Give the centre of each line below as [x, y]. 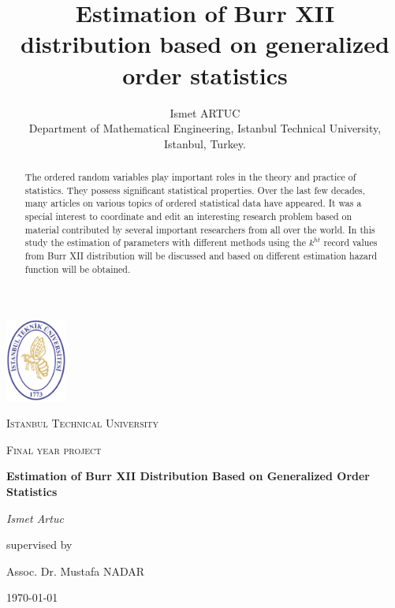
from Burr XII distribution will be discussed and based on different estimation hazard [201, 256]
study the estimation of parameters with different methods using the [165, 242]
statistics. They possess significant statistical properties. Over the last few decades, [195, 190]
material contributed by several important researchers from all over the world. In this [200, 229]
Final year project [54, 449]
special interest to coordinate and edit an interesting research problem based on [188, 216]
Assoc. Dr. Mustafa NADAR [76, 571]
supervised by [39, 545]
